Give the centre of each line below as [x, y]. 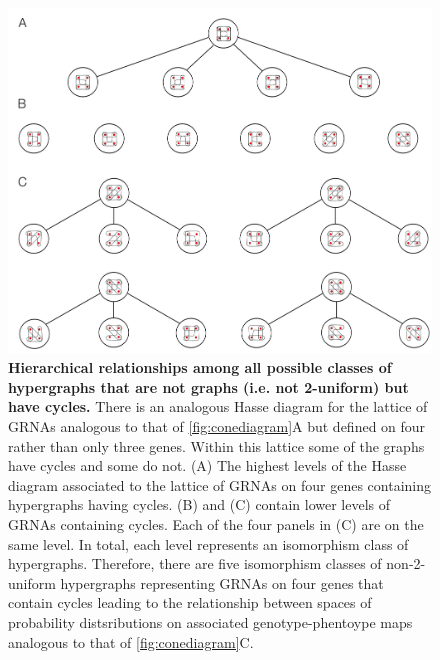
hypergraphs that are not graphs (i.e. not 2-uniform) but [208, 386]
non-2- [406, 563]
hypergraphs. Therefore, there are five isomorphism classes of [195, 563]
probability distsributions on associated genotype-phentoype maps [210, 621]
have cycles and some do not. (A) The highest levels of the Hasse [207, 465]
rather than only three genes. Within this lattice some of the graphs [216, 445]
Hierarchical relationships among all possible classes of [200, 367]
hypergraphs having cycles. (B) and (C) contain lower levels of [199, 504]
